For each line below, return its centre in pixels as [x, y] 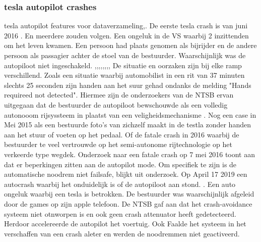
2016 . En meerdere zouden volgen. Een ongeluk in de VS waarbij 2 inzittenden [126, 35]
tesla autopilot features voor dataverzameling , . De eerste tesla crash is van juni [126, 26]
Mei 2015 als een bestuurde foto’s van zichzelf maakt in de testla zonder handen [127, 125]
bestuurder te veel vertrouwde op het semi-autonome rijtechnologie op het [118, 144]
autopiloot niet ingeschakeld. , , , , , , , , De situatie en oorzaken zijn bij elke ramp [123, 65]
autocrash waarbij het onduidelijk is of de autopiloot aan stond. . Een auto [120, 184]
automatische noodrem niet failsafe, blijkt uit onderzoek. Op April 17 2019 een [126, 174]
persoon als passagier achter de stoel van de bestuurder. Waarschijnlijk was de [125, 55]
